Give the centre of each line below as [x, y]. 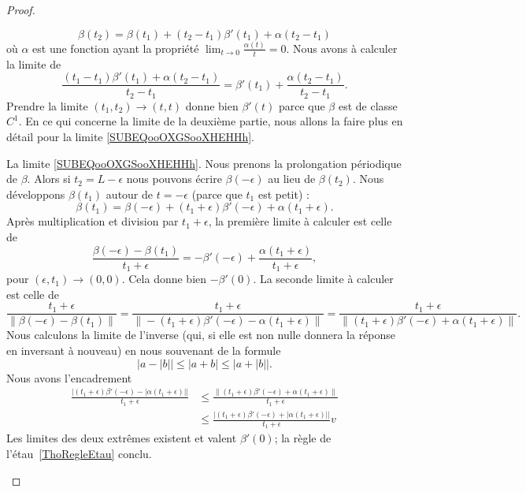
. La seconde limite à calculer [323, 279]
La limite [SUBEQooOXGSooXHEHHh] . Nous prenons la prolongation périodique [204, 163]
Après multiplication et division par [93, 221]
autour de [130, 194]
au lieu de [292, 179]
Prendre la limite [47, 105]
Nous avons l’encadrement [69, 377]
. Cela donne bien [164, 279]
